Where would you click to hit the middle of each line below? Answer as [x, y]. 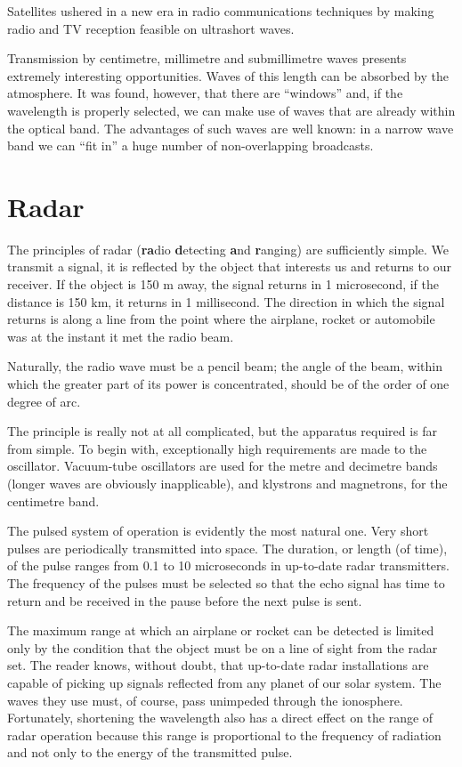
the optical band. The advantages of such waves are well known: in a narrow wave [231, 128]
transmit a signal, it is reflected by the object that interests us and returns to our [229, 266]
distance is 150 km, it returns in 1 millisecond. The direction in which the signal [226, 301]
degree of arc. [44, 401]
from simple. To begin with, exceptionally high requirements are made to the [217, 448]
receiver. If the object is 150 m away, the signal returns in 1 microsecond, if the [223, 284]
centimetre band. [53, 501]
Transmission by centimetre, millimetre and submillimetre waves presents [207, 58]
